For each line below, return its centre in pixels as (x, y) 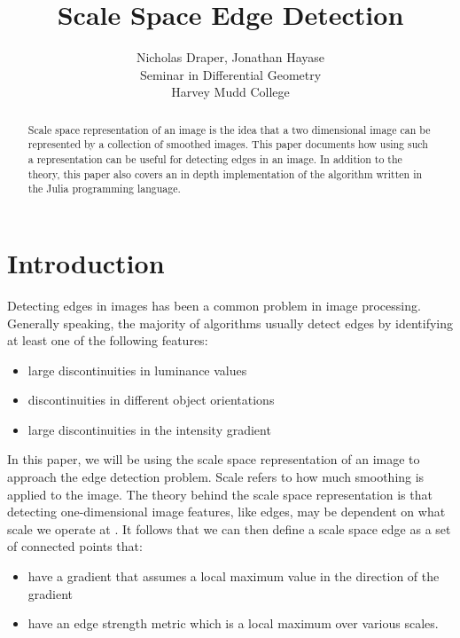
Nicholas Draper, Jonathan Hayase (230, 57)
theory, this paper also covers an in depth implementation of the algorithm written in (225, 173)
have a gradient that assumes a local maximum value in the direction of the (234, 576)
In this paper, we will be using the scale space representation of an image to (214, 459)
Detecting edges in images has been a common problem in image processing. (214, 305)
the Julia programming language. (104, 189)
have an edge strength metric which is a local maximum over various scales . (233, 623)
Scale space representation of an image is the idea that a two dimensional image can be (229, 129)
